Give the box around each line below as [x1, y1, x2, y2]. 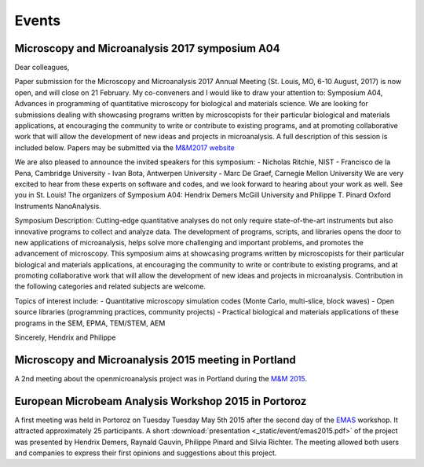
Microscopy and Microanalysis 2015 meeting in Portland [14, 353, 296, 366]
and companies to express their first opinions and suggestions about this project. [14, 448, 277, 458]
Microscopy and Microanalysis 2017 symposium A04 [14, 42, 280, 55]
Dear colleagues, [14, 63, 70, 72]
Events [14, 12, 61, 29]
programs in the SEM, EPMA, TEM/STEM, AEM [14, 318, 166, 328]
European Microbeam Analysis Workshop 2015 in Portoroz [14, 394, 307, 408]
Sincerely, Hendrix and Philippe [14, 333, 116, 342]
